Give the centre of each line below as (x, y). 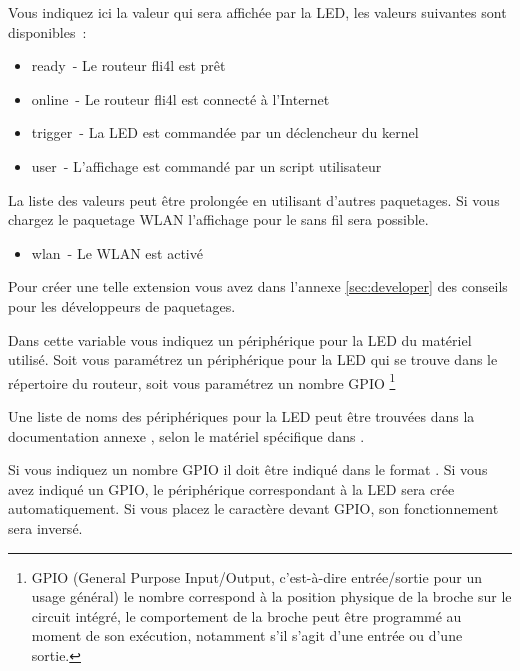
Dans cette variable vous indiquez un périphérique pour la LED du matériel (240, 339)
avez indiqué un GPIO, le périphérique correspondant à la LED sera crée (231, 488)
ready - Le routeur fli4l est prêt (128, 65)
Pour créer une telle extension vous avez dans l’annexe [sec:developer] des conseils (258, 286)
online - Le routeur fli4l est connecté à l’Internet (180, 98)
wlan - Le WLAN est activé (117, 252)
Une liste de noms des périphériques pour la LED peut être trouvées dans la (241, 415)
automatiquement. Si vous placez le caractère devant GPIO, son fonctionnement (253, 508)
